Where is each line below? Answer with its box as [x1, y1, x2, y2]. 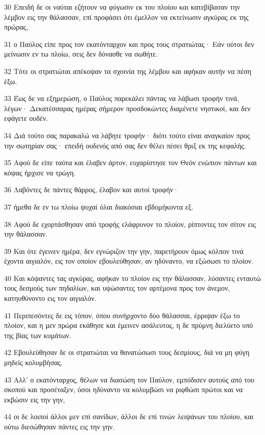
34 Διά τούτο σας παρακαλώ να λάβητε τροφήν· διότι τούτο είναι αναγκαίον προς [4, 130, 250, 140]
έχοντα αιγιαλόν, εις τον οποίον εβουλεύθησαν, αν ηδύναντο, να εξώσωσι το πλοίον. [4, 255, 254, 266]
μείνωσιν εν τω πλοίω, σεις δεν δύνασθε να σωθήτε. [4, 48, 158, 59]
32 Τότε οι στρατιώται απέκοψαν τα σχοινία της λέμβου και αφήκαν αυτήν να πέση [4, 65, 251, 76]
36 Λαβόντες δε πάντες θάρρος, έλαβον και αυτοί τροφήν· [4, 184, 179, 195]
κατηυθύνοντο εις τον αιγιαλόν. [4, 293, 97, 303]
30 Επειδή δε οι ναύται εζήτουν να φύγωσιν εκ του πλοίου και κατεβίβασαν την [4, 2, 240, 12]
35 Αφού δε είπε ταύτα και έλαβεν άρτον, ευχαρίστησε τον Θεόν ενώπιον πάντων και [4, 157, 257, 168]
